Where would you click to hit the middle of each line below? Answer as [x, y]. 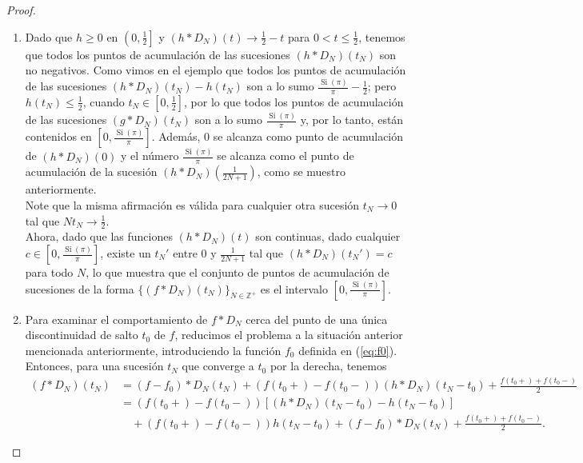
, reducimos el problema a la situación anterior [289, 335]
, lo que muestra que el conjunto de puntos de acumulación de [238, 272]
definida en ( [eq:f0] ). [348, 350]
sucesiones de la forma [80, 288]
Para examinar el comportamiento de [116, 319]
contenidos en [58, 136]
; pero [382, 86]
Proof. [21, 10]
